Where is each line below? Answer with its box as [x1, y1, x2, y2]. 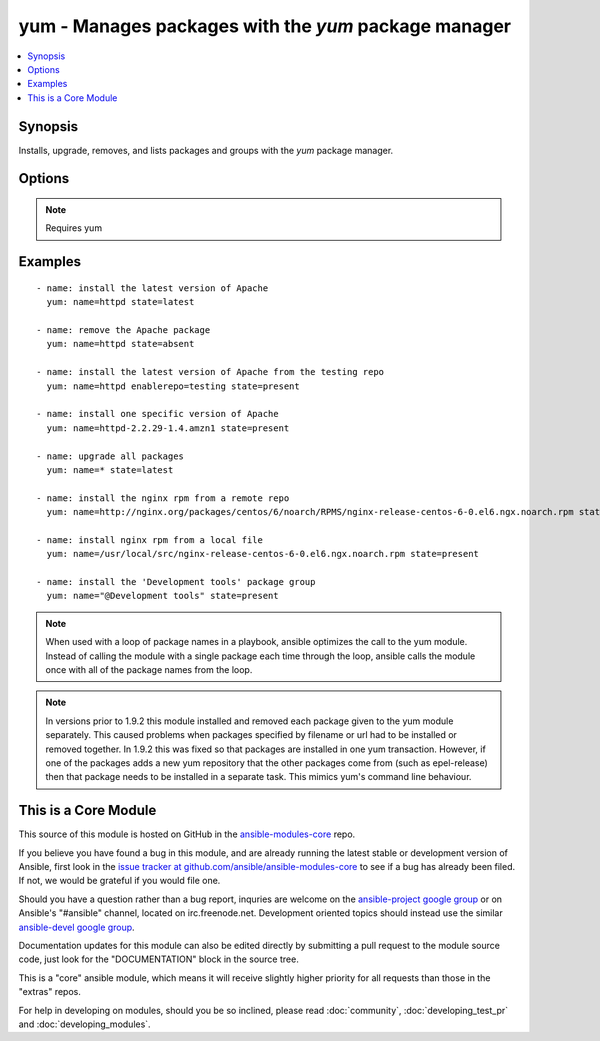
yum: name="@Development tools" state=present [46, 590, 279, 602]
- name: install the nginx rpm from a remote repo [36, 492, 290, 504]
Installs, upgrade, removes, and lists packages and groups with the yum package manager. [18, 144, 394, 156]
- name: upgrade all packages [36, 450, 185, 462]
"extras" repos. [18, 986, 82, 998]
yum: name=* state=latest [46, 464, 174, 475]
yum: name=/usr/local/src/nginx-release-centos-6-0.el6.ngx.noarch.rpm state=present [46, 548, 480, 560]
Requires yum [45, 222, 103, 234]
